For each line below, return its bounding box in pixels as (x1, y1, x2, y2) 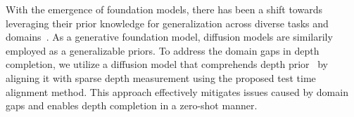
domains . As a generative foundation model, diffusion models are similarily (6, 29, 333, 44)
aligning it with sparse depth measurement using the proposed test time (6, 70, 316, 85)
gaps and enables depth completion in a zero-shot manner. (6, 98, 258, 113)
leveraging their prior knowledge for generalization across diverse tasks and (6, 15, 329, 30)
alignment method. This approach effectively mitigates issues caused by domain (6, 84, 348, 99)
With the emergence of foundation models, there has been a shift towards (6, 2, 322, 16)
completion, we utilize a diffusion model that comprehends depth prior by (6, 57, 329, 71)
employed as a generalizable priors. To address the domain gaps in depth (6, 43, 320, 57)
